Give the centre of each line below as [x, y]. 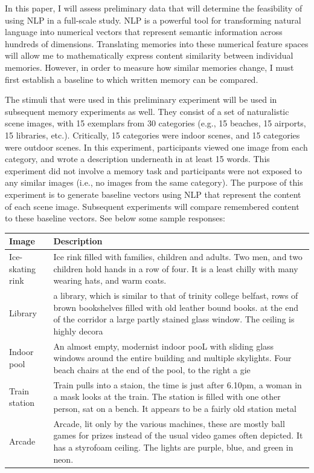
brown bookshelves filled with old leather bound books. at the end [176, 307]
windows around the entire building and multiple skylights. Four [172, 358]
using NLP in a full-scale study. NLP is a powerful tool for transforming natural [153, 20]
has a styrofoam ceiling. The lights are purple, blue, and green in [173, 447]
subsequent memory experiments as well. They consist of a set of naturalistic [147, 111]
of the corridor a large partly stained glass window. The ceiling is [174, 319]
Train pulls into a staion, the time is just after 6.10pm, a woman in [178, 384]
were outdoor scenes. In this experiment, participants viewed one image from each [156, 147]
